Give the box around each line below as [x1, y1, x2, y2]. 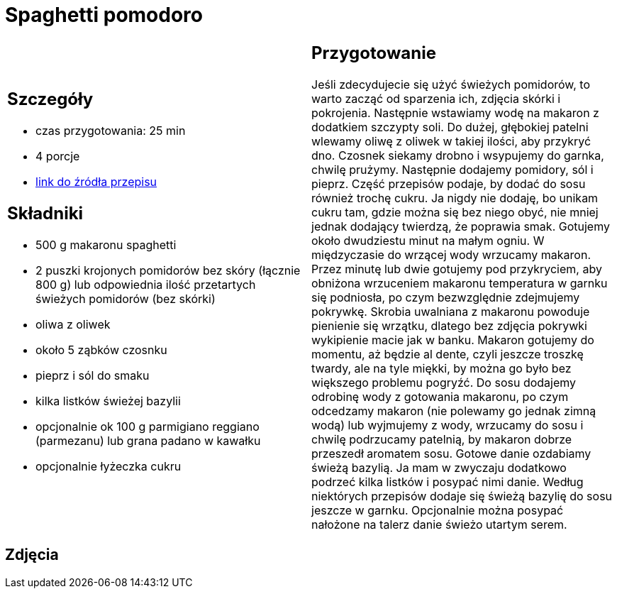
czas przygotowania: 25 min [35, 123, 186, 138]
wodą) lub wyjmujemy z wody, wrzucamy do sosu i [311, 417, 584, 432]
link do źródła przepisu [35, 175, 157, 189]
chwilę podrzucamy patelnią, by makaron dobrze [311, 431, 572, 446]
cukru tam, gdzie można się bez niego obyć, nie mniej [311, 204, 599, 219]
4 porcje [35, 149, 80, 164]
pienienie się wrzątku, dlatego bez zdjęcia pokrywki [311, 318, 587, 333]
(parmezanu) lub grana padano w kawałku [35, 434, 261, 449]
